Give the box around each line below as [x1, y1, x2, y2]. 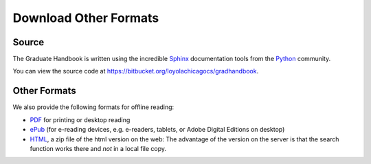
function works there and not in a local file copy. [30, 144, 166, 152]
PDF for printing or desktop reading [30, 115, 131, 124]
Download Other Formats [12, 10, 159, 25]
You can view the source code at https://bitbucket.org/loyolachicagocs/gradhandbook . [12, 67, 259, 75]
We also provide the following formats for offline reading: [12, 103, 175, 111]
